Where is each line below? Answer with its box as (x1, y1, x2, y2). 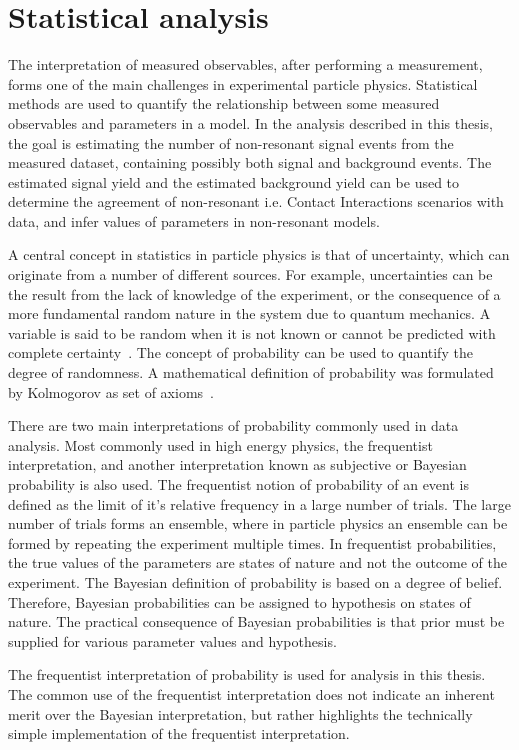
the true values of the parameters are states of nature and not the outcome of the (8, 552, 508, 573)
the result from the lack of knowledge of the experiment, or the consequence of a (8, 283, 501, 304)
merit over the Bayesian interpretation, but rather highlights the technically (8, 703, 473, 724)
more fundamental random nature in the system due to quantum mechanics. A (8, 303, 491, 324)
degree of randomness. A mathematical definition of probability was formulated (8, 362, 494, 383)
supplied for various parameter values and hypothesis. (8, 630, 337, 651)
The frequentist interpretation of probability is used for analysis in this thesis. (8, 664, 486, 685)
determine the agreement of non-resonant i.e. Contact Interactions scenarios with (8, 191, 504, 212)
